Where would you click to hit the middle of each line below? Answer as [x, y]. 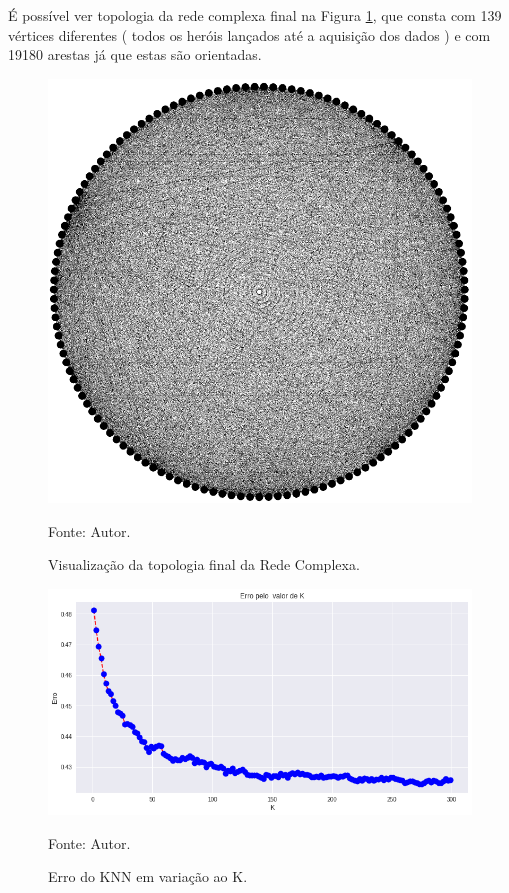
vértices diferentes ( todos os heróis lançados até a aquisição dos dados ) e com [249, 34]
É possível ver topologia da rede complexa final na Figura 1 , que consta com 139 [255, 15]
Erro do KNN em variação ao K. [148, 876]
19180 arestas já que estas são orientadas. [135, 54]
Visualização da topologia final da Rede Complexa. [204, 564]
